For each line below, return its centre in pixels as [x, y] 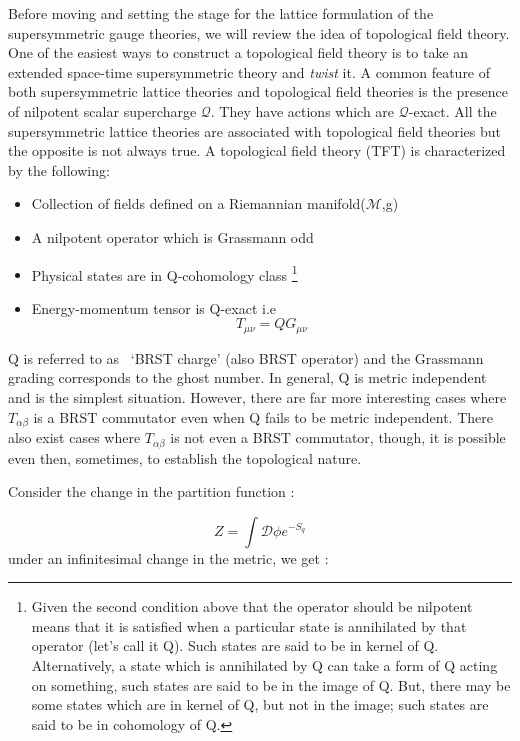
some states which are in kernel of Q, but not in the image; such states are [260, 704]
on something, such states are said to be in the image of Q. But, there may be [271, 684]
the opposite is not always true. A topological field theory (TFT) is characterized [257, 150]
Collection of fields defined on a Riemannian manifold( [198, 203]
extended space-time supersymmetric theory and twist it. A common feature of [249, 71]
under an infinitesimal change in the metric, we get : [168, 557]
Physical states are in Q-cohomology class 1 [164, 273]
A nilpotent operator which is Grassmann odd [172, 236]
